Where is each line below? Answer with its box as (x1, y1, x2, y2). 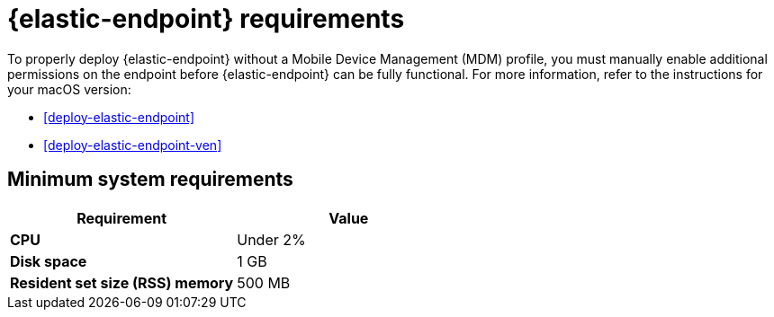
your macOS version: (7, 81, 131, 97)
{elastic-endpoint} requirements (7, 4, 405, 34)
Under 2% (237, 230, 306, 249)
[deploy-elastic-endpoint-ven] (43, 136, 222, 153)
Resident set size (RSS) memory (10, 273, 234, 292)
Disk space (10, 251, 87, 270)
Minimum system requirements (7, 168, 293, 191)
